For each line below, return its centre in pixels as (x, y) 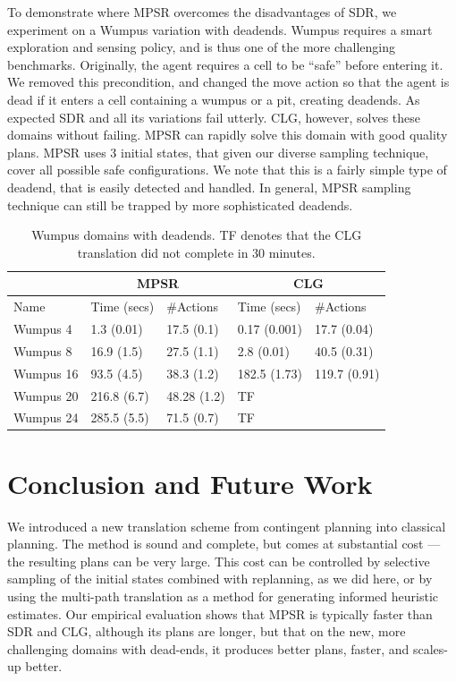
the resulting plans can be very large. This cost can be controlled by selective (219, 561)
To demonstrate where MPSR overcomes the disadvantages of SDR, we (202, 12)
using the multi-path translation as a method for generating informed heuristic (223, 596)
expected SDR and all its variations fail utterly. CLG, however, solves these (214, 117)
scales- (430, 648)
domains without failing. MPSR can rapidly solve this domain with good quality (228, 135)
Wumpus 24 (46, 417)
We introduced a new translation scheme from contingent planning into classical (227, 526)
